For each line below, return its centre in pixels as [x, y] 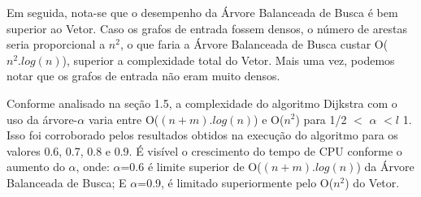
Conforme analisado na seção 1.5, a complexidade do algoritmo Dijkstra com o [202, 103]
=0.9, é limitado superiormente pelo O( [236, 182]
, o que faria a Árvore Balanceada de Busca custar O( [254, 44]
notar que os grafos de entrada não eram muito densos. [143, 76]
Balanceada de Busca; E [67, 182]
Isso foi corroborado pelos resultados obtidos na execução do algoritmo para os [202, 135]
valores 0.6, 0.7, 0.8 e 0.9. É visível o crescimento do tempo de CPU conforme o [204, 150]
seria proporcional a [56, 44]
